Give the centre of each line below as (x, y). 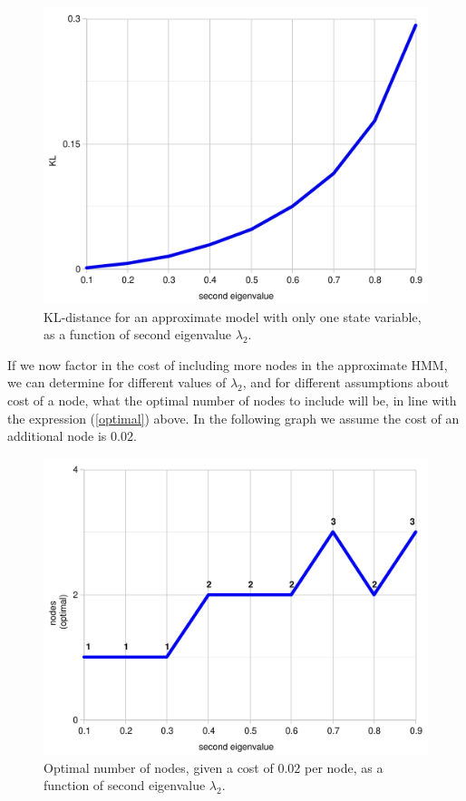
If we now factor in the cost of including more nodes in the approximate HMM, (228, 364)
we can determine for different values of (117, 382)
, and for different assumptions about (346, 382)
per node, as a (344, 767)
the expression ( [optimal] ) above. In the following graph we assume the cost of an (233, 418)
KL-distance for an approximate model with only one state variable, (233, 316)
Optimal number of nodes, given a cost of (159, 767)
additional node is (57, 436)
